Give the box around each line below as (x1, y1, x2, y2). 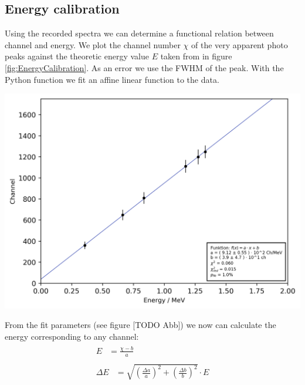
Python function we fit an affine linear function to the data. (5, 73, 219, 85)
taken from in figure (160, 50, 232, 62)
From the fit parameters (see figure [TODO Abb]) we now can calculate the (5, 319, 276, 331)
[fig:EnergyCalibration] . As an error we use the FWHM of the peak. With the (5, 61, 284, 73)
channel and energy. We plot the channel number (5, 38, 181, 51)
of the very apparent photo (191, 38, 288, 51)
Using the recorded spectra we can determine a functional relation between (5, 27, 274, 39)
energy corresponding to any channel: (5, 330, 139, 343)
